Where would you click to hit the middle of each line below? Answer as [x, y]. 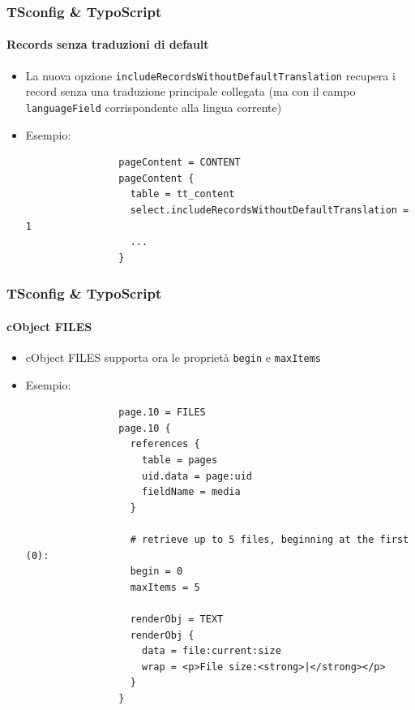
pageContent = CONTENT [180, 163]
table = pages [180, 460]
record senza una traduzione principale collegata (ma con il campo [190, 91]
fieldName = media [191, 492]
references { [165, 444]
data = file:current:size [211, 651]
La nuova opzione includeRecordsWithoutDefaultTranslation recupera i [210, 75]
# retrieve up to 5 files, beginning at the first [270, 539]
